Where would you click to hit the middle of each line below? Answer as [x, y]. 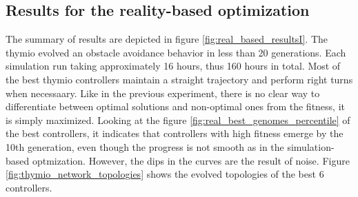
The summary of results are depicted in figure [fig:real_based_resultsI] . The [167, 39]
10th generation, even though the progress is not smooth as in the [145, 146]
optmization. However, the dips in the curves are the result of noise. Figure [191, 160]
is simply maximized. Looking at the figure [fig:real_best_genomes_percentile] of [178, 120]
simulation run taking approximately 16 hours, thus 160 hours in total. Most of [173, 66]
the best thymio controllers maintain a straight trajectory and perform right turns [179, 79]
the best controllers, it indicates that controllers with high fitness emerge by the [175, 133]
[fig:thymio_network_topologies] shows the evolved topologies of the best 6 [165, 174]
